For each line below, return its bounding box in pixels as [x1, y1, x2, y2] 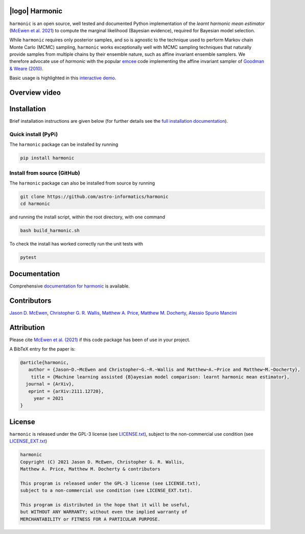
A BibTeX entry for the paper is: [9, 346, 76, 352]
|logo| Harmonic [9, 7, 63, 15]
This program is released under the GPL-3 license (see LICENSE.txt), [20, 480, 201, 486]
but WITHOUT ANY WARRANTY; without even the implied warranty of [20, 509, 187, 515]
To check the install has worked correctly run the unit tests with [9, 241, 143, 247]
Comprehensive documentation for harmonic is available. [9, 283, 130, 289]
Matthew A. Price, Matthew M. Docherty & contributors [20, 466, 160, 472]
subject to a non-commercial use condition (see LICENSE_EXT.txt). [20, 487, 193, 494]
